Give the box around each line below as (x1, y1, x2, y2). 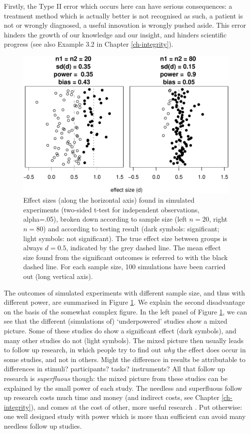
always (23, 243, 43, 253)
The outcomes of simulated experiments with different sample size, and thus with (4, 287, 245, 297)
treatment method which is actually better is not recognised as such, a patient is (4, 10, 243, 20)
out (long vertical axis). (23, 271, 93, 281)
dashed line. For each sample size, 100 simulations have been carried (23, 261, 226, 272)
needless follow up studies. (4, 420, 82, 431)
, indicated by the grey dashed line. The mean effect (66, 243, 221, 253)
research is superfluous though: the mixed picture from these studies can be (4, 373, 228, 383)
